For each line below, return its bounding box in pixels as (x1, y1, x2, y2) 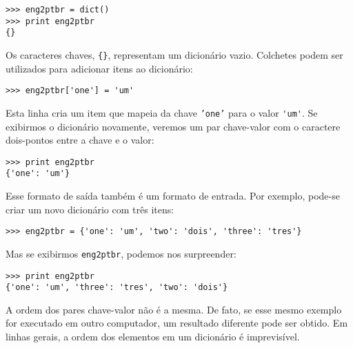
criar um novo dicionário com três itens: (6, 202, 174, 216)
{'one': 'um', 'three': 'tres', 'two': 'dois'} (6, 282, 228, 293)
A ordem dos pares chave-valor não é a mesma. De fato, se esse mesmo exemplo (6, 302, 342, 316)
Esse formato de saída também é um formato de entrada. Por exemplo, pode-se (6, 188, 340, 203)
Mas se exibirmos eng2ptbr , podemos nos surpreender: (6, 246, 236, 260)
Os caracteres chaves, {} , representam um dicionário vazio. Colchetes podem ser (6, 47, 343, 61)
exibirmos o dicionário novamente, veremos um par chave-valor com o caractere (6, 119, 341, 133)
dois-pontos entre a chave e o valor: (6, 133, 154, 147)
